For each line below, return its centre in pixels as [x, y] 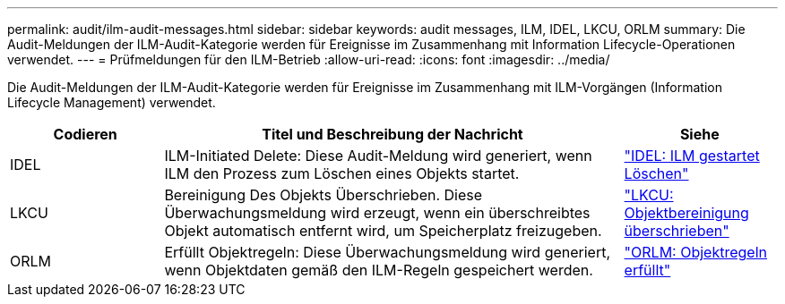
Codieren [85, 134]
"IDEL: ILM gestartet [692, 156]
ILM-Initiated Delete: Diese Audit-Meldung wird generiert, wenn [378, 156]
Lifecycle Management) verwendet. [112, 102]
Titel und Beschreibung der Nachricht [392, 134]
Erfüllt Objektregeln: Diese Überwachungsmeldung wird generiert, [388, 252]
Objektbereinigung [686, 213]
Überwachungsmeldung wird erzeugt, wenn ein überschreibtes [377, 213]
